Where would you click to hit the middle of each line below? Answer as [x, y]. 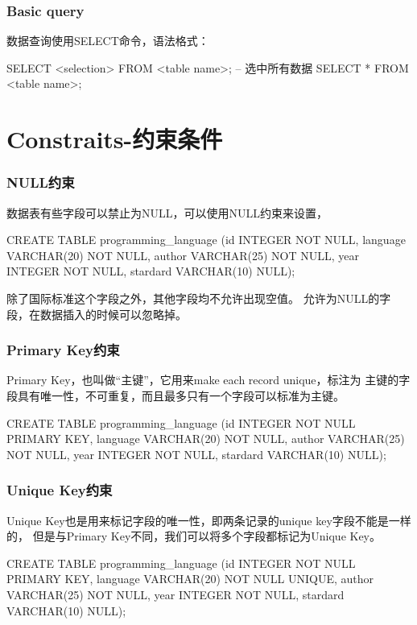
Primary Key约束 [63, 350]
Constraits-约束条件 [115, 139]
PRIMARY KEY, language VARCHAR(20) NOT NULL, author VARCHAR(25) [206, 439]
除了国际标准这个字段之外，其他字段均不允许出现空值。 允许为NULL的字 [199, 298]
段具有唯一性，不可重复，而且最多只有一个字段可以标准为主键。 [175, 395]
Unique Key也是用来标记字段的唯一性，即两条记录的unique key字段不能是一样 [209, 520]
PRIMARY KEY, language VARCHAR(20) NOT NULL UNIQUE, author [190, 579]
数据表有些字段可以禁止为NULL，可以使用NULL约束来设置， [167, 212]
